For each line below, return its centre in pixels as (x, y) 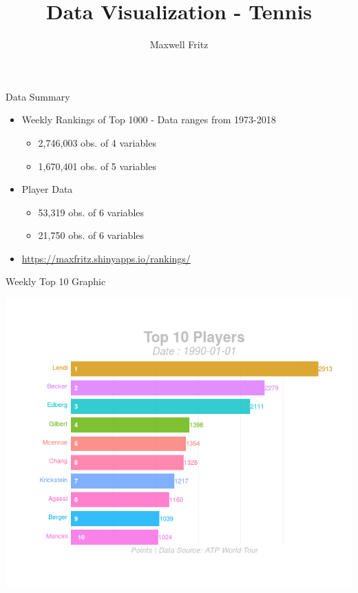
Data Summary (38, 96)
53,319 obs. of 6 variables (91, 212)
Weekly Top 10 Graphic (56, 281)
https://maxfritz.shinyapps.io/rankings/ (106, 258)
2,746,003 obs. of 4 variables (97, 142)
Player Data (47, 189)
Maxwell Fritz (179, 44)
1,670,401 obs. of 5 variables (97, 166)
